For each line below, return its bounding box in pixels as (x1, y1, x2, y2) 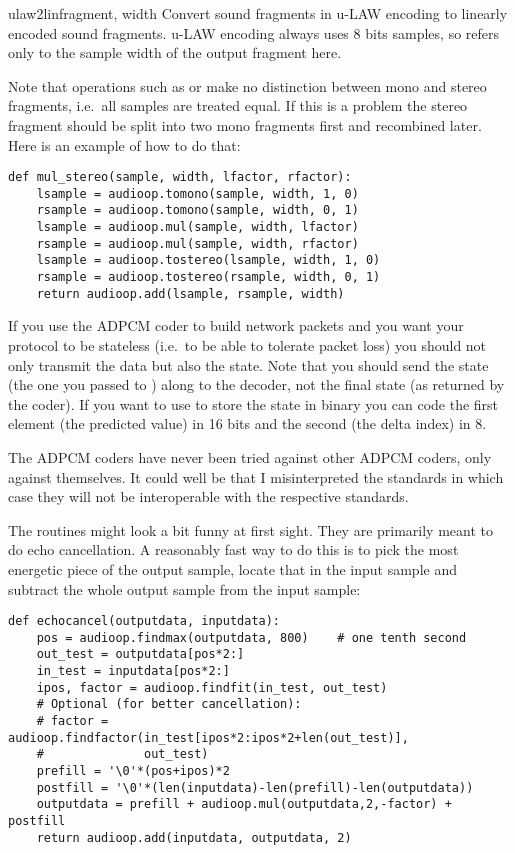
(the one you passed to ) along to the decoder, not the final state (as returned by (8, 374, 505, 395)
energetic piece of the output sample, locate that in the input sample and (8, 558, 457, 579)
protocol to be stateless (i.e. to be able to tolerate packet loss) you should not (8, 335, 487, 355)
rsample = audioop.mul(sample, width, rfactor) (36, 236, 359, 251)
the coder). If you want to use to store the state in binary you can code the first (8, 393, 499, 414)
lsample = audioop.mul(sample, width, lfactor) (36, 220, 359, 235)
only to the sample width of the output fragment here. (8, 42, 342, 63)
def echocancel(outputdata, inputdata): (8, 614, 281, 629)
